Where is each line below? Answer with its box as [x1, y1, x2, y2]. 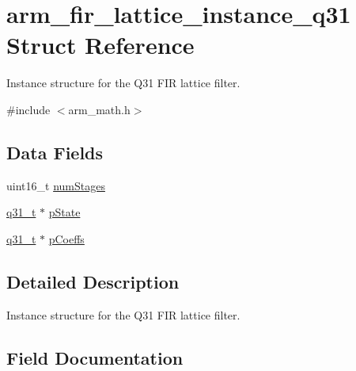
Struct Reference [6, 29, 195, 61]
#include [6, 101, 51, 117]
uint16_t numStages [6, 177, 105, 193]
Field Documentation [6, 345, 184, 369]
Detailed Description [6, 269, 180, 293]
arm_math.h [68, 101, 131, 117]
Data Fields [6, 140, 104, 164]
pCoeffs [48, 230, 85, 247]
